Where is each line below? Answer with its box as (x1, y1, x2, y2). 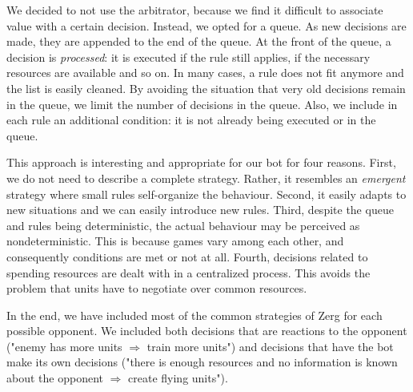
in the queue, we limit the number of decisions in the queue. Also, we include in (6, 95, 398, 112)
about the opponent (6, 370, 103, 386)
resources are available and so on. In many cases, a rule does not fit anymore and (6, 64, 404, 81)
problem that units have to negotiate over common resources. (6, 280, 307, 297)
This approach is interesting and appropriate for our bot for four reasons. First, (6, 154, 396, 171)
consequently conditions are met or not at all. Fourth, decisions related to (6, 248, 368, 265)
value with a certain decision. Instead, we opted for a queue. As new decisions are (6, 17, 407, 34)
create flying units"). (128, 370, 228, 386)
